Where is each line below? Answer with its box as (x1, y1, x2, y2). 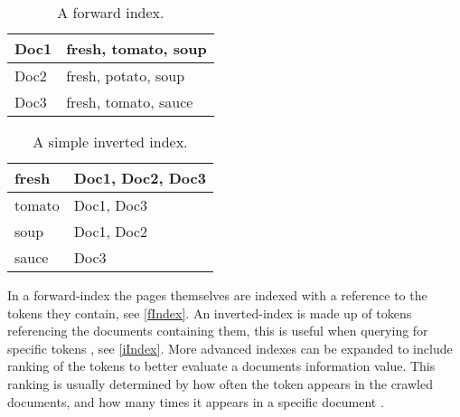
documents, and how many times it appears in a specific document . (7, 392, 384, 411)
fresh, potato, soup (66, 65, 185, 86)
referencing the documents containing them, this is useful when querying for (7, 321, 428, 340)
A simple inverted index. (33, 131, 188, 152)
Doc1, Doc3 (73, 194, 148, 215)
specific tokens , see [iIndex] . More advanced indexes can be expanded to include (7, 338, 453, 357)
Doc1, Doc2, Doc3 (73, 167, 206, 188)
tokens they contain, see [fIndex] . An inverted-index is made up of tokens (7, 303, 412, 322)
